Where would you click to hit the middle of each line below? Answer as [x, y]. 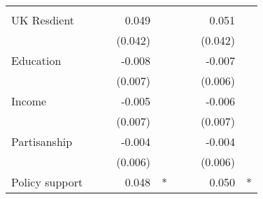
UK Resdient [43, 20]
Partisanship [42, 141]
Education [36, 60]
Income [29, 101]
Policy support [47, 182]
